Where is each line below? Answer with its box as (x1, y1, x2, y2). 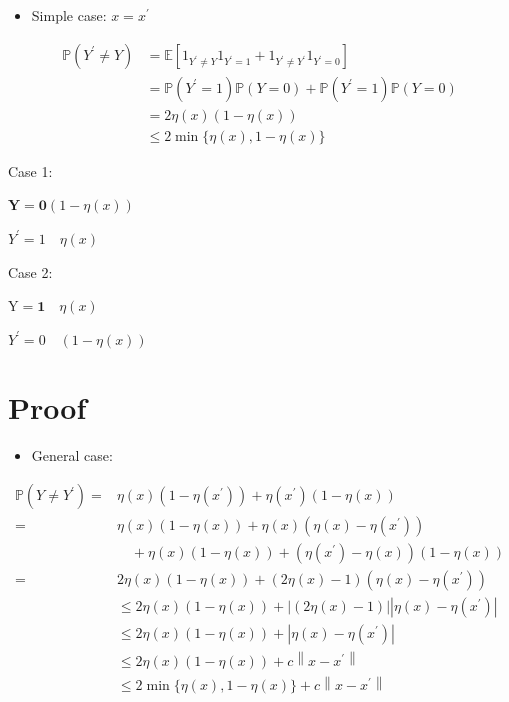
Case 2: (8, 261, 53, 282)
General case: (31, 445, 113, 466)
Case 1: (8, 160, 53, 181)
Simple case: (31, 5, 107, 25)
